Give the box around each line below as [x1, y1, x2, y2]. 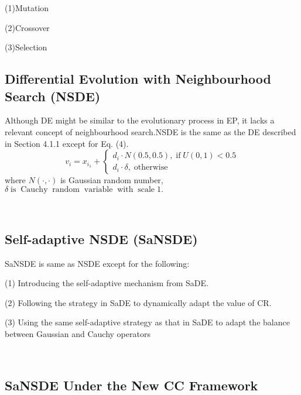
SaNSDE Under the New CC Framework [5, 376, 258, 394]
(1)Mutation [5, 2, 49, 13]
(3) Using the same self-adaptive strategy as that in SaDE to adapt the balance [5, 316, 290, 328]
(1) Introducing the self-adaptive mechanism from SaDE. [5, 277, 208, 289]
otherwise [134, 163, 168, 172]
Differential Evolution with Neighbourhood [5, 70, 271, 88]
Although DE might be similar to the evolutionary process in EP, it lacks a [5, 114, 275, 126]
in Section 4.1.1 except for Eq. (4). [5, 137, 129, 149]
